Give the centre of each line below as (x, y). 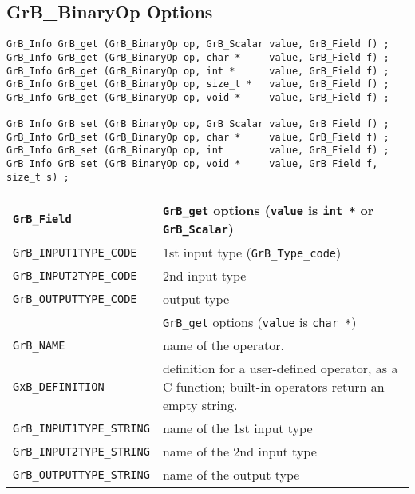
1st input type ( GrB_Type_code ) (252, 253)
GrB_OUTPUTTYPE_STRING (81, 474)
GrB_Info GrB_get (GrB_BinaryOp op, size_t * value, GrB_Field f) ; (198, 84)
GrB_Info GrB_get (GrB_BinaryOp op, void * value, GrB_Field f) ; (198, 97)
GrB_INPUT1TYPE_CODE (75, 252)
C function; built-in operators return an (273, 387)
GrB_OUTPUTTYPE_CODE (75, 299)
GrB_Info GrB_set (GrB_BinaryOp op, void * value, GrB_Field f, (192, 164)
